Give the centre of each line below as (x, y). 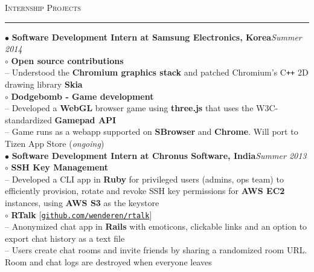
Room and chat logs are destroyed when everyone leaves (108, 262)
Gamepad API (85, 119)
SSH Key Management (60, 167)
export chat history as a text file (65, 238)
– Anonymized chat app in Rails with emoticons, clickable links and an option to (156, 226)
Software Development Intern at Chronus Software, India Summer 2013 (159, 155)
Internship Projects (43, 7)
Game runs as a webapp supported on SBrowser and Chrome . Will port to (155, 131)
